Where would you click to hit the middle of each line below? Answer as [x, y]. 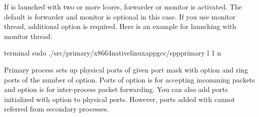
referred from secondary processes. [56, 109]
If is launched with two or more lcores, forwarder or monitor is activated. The [123, 6]
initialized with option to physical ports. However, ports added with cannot [119, 99]
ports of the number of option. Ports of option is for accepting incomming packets [129, 79]
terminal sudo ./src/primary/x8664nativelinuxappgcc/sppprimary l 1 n [113, 53]
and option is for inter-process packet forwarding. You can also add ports [116, 89]
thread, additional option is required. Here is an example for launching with [120, 26]
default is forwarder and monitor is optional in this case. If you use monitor [120, 16]
